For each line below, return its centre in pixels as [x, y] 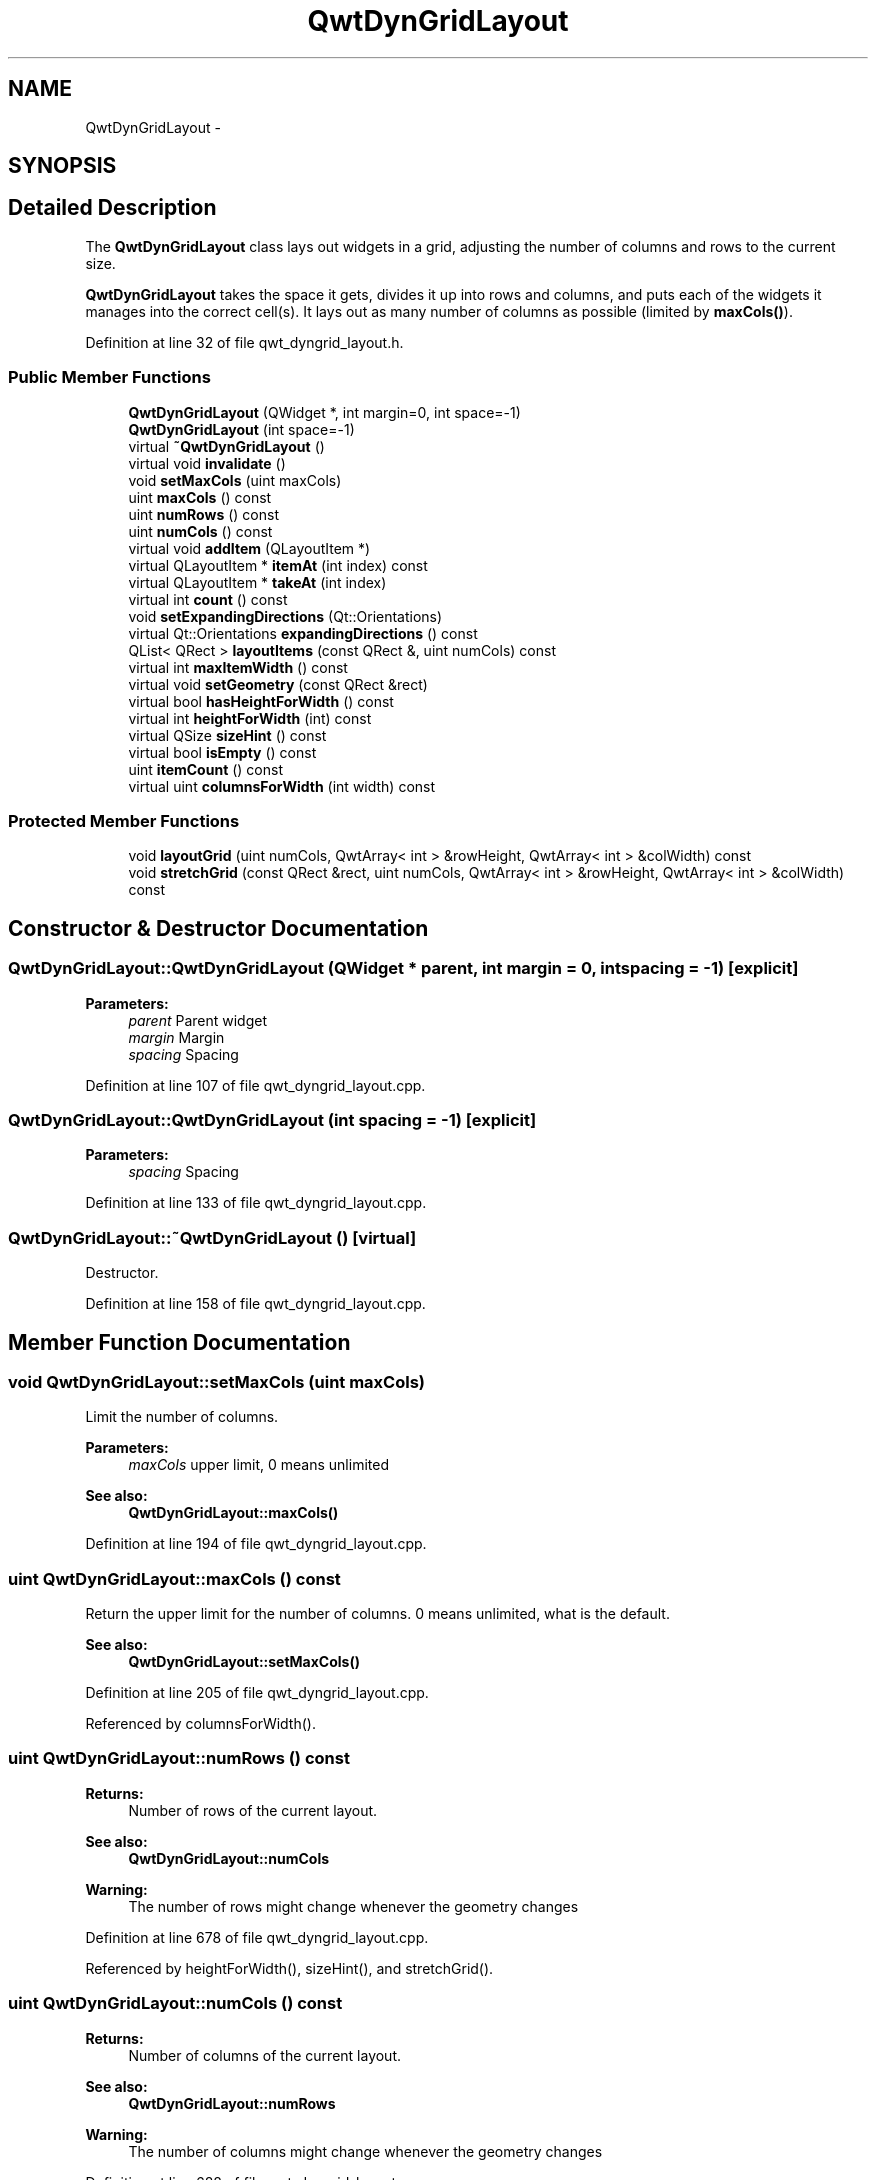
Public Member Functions [109, 377]
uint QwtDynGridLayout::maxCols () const [174, 1578]
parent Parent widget [198, 1020]
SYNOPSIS [62, 166]
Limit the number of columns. [182, 1417]
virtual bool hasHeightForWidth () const [261, 701]
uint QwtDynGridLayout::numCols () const [175, 2003]
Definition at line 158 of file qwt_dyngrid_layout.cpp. [255, 1304]
